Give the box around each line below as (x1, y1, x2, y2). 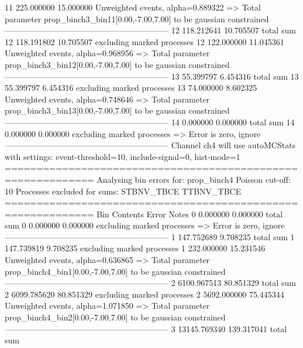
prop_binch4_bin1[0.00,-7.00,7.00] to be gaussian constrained (5, 265, 226, 277)
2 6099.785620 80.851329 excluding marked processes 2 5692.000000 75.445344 (5, 288, 284, 300)
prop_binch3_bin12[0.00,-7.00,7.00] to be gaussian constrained (5, 58, 230, 70)
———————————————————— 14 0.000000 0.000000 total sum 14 (5, 115, 295, 128)
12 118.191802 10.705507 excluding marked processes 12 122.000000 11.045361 (5, 35, 284, 47)
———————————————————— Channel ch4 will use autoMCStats (5, 139, 296, 151)
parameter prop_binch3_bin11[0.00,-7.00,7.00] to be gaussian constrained (5, 12, 269, 25)
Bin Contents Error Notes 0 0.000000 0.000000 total (97, 207, 283, 220)
